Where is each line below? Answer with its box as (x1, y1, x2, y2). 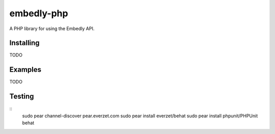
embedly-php (9, 8, 68, 19)
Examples (9, 65, 42, 74)
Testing (9, 92, 34, 101)
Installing (9, 39, 40, 47)
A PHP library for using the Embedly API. (9, 25, 95, 32)
